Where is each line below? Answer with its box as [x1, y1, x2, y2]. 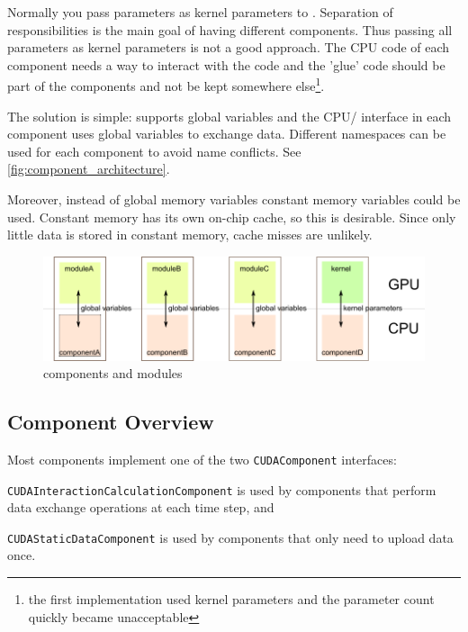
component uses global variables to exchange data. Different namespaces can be [7, 124, 446, 143]
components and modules [43, 364, 183, 383]
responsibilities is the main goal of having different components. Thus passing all [7, 20, 453, 39]
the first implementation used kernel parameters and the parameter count [28, 590, 435, 609]
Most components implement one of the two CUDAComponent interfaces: [7, 449, 397, 468]
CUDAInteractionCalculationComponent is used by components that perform [7, 480, 436, 499]
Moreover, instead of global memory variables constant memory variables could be [7, 190, 461, 208]
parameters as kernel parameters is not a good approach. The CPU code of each [7, 38, 450, 57]
